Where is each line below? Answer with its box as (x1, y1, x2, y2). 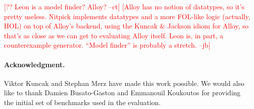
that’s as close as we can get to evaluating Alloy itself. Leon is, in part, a (4, 30, 224, 40)
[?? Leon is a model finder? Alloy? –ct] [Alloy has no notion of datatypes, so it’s (4, 1, 245, 11)
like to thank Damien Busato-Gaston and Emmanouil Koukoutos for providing (4, 87, 241, 98)
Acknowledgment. (4, 59, 65, 69)
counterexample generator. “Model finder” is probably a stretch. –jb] (4, 40, 211, 50)
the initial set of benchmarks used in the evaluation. (4, 97, 161, 107)
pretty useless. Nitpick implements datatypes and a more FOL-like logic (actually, (4, 11, 251, 21)
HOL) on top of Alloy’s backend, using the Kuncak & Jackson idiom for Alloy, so (4, 21, 249, 31)
